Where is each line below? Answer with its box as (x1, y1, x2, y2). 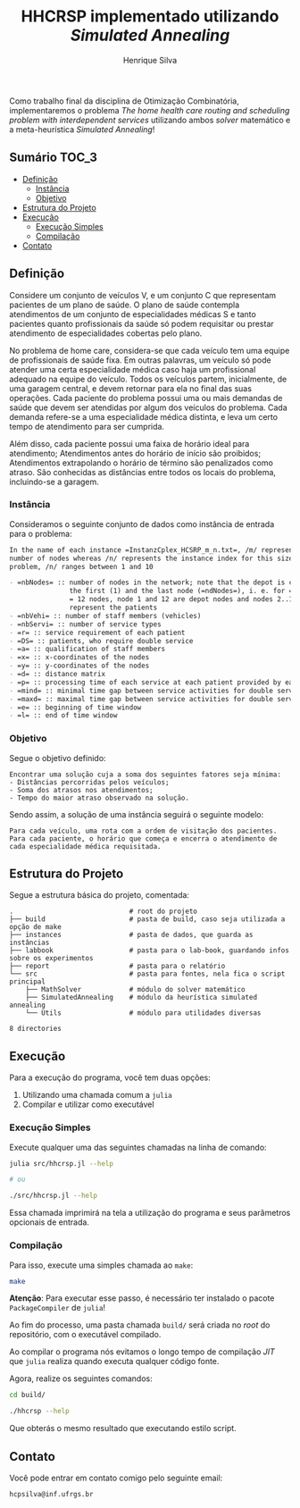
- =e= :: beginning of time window (9, 703, 142, 712)
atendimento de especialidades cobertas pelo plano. (9, 328, 203, 339)
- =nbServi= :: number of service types (9, 619, 162, 629)
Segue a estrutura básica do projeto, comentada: (9, 890, 190, 901)
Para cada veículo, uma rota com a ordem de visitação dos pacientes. (9, 826, 278, 835)
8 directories (9, 1025, 62, 1034)
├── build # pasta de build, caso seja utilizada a (9, 915, 286, 924)
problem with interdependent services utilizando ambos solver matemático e (9, 114, 291, 125)
